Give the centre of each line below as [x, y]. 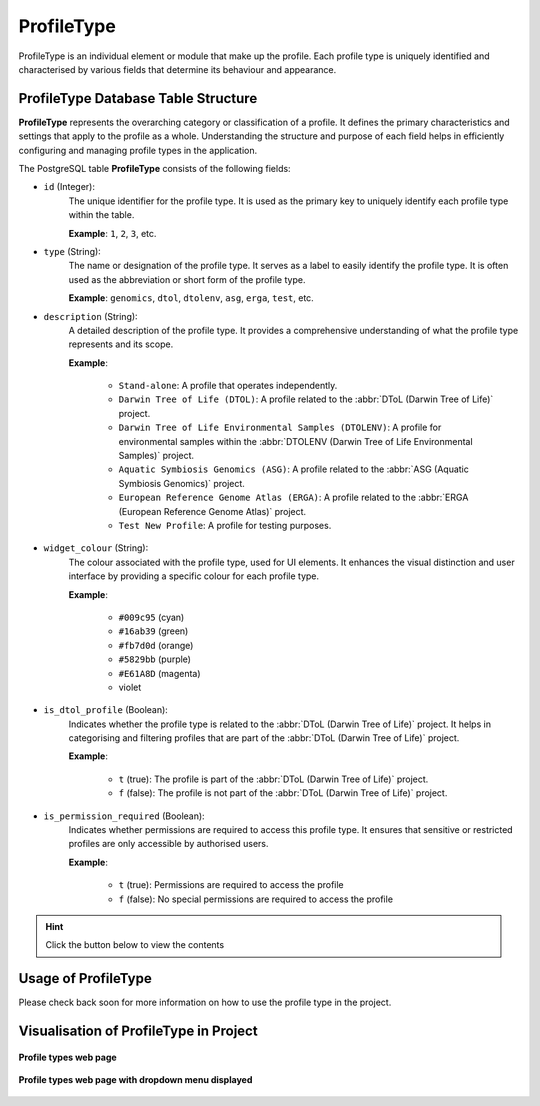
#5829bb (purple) [155, 659]
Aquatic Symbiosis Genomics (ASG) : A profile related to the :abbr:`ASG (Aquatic [293, 469]
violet [130, 687]
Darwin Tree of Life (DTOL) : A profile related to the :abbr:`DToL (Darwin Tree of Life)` [306, 399]
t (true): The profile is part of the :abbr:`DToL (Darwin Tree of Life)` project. [273, 779]
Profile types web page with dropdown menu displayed [135, 1080]
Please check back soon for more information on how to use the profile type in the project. [205, 1002]
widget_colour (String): [96, 548]
